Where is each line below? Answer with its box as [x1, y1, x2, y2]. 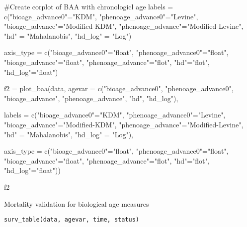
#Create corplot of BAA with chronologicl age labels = [4, 1, 173, 11]
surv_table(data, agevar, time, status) [4, 216, 140, 224]
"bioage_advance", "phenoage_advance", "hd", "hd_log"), [4, 93, 178, 103]
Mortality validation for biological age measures [4, 198, 149, 209]
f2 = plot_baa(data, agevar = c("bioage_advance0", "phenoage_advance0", [4, 83, 234, 94]
